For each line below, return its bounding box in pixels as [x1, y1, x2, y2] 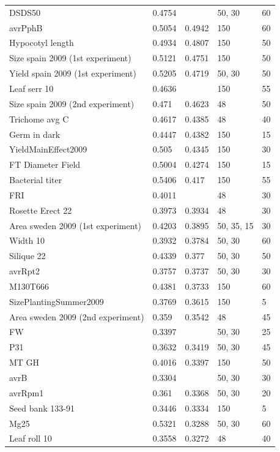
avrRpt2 [9, 265, 40, 277]
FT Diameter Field [9, 158, 81, 171]
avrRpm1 [9, 386, 44, 399]
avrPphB [9, 21, 43, 34]
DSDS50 [9, 6, 40, 18]
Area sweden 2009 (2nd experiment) [9, 310, 144, 323]
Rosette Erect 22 [9, 203, 72, 216]
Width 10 [9, 234, 45, 247]
